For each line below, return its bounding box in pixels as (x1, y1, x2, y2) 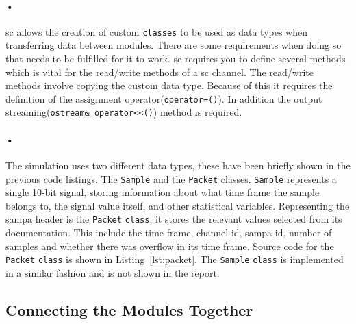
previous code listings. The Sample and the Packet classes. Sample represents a (5, 171, 337, 186)
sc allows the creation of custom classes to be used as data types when (5, 24, 308, 38)
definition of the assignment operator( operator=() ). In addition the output (5, 91, 322, 105)
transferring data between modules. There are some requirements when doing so (5, 38, 342, 52)
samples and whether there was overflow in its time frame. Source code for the (5, 238, 334, 253)
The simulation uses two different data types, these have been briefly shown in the (5, 158, 351, 172)
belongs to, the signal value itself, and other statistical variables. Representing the (5, 198, 350, 212)
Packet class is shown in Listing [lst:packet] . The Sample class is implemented (5, 252, 344, 266)
